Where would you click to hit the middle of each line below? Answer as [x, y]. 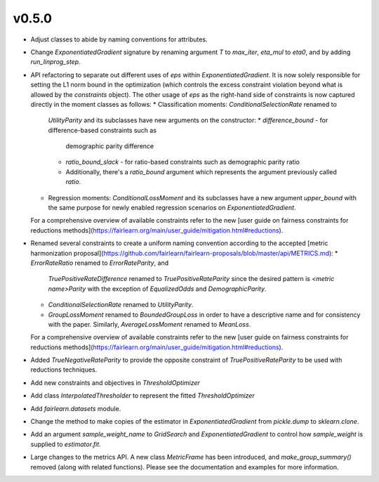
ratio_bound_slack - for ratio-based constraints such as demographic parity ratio [182, 162]
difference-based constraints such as [102, 130]
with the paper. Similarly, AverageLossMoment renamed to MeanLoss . [149, 324]
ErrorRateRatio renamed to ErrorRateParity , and [100, 263]
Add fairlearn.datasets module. [76, 408]
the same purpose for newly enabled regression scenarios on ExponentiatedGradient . [172, 208]
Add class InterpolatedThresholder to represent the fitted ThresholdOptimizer [143, 396]
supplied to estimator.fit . [66, 444]
